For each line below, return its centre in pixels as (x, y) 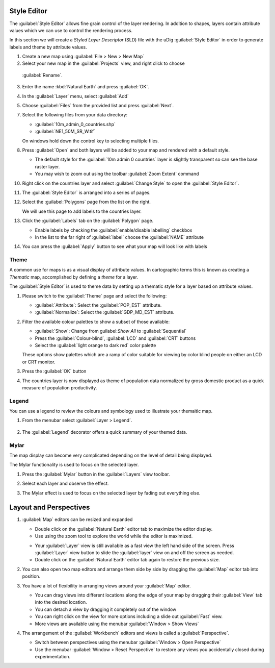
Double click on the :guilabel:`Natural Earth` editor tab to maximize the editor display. (124, 529)
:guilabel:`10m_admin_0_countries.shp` (75, 124)
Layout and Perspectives (50, 508)
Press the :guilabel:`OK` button (54, 371)
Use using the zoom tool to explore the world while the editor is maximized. (114, 536)
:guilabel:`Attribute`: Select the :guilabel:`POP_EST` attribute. (98, 305)
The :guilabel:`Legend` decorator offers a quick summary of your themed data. (105, 432)
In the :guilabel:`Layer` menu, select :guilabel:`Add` (76, 96)
